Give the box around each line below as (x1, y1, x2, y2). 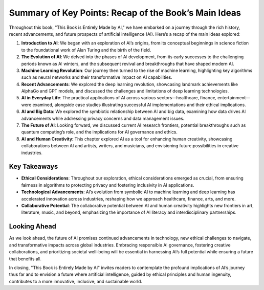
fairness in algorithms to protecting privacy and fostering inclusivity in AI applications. (21, 182, 194, 188)
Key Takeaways (9, 162, 58, 171)
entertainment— (218, 95, 250, 101)
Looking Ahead (9, 223, 56, 231)
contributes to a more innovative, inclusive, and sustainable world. (9, 278, 143, 284)
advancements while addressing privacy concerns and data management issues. (21, 115, 185, 121)
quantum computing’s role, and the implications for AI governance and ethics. (21, 129, 178, 135)
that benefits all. (9, 256, 42, 262)
